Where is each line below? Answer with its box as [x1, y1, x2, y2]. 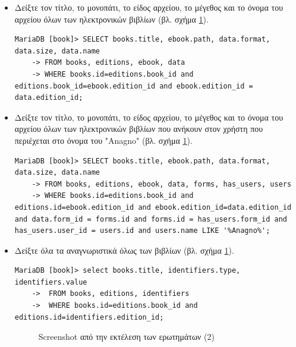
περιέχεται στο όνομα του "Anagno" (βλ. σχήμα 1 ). [14, 134, 193, 146]
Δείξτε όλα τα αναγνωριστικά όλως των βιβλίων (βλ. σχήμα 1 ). [14, 244, 234, 256]
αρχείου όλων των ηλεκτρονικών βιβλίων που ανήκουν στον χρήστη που [14, 122, 263, 135]
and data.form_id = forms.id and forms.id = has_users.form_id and [14, 214, 287, 223]
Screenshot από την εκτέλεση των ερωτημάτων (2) [38, 330, 215, 343]
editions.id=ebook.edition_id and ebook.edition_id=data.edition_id [14, 203, 292, 212]
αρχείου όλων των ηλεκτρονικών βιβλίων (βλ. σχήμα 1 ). [14, 12, 209, 25]
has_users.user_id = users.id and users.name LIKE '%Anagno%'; [14, 226, 270, 235]
